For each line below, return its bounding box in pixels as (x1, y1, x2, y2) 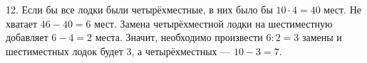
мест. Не (324, 2, 361, 16)
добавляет (6, 30, 48, 45)
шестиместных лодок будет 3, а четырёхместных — (6, 43, 231, 58)
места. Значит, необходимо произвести (95, 30, 263, 45)
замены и (301, 30, 342, 45)
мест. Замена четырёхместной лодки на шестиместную (94, 16, 333, 30)
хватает (6, 16, 38, 30)
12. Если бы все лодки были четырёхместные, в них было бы (6, 2, 273, 16)
